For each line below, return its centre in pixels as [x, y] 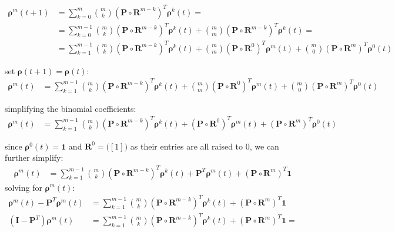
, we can [264, 146]
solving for [24, 187]
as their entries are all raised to [187, 146]
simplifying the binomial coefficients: [71, 108]
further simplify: [34, 158]
